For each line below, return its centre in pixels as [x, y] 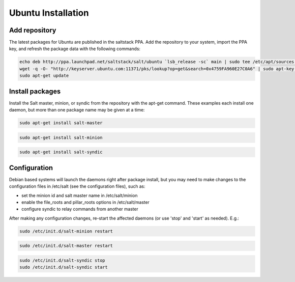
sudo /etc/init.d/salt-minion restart [66, 231]
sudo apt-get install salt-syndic [61, 152]
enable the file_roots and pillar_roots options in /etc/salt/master [85, 202]
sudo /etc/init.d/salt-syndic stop [62, 260]
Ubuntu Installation [49, 13]
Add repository [33, 30]
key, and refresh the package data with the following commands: [75, 49]
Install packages [35, 91]
